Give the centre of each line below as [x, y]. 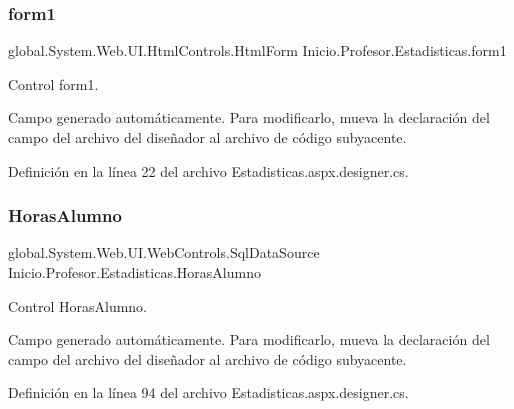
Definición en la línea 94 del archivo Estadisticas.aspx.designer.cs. [208, 392]
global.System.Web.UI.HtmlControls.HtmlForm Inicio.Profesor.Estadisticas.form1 [257, 50]
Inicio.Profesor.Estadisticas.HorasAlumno [134, 272]
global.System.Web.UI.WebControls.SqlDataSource [164, 252]
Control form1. [53, 83]
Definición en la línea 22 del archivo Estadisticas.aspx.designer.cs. [208, 170]
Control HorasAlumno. [78, 305]
